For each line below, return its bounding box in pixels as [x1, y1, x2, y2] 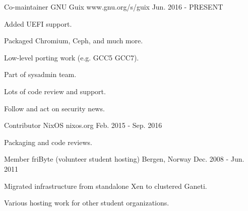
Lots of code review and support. [4, 86, 106, 96]
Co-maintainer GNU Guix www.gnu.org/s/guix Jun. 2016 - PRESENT [4, 2, 223, 12]
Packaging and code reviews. [4, 136, 92, 147]
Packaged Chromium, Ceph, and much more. [4, 35, 143, 46]
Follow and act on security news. [4, 103, 105, 113]
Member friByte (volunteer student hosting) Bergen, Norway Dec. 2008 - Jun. [4, 154, 244, 164]
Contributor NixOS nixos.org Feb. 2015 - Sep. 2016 [4, 120, 162, 130]
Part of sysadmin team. [4, 69, 77, 80]
